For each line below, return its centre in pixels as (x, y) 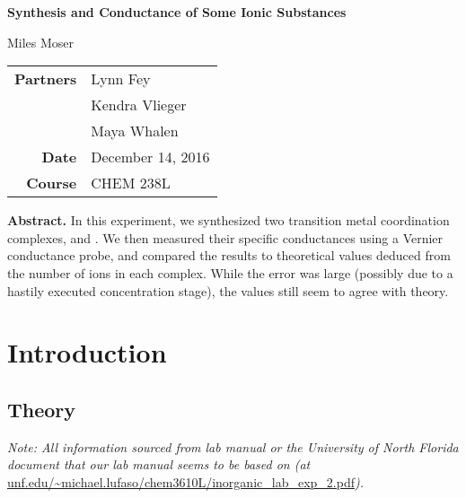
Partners (46, 79)
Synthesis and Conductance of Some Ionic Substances (177, 12)
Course (52, 183)
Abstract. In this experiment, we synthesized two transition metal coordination (229, 220)
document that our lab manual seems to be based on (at (159, 464)
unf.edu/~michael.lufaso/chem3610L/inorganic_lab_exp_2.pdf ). (185, 481)
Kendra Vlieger (139, 105)
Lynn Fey (121, 79)
